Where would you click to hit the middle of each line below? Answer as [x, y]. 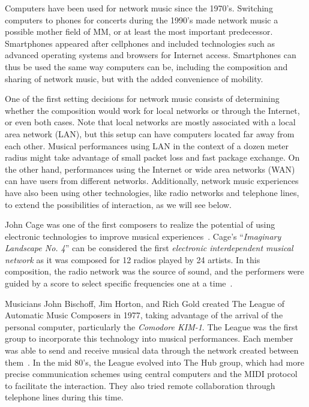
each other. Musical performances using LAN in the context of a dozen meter [147, 145]
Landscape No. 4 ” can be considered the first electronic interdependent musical [149, 248]
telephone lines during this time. [64, 397]
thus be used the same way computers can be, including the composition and [146, 66]
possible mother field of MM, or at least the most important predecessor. [139, 31]
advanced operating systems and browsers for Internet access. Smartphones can [151, 55]
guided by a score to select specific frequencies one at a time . [119, 283]
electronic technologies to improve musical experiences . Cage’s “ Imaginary [143, 236]
